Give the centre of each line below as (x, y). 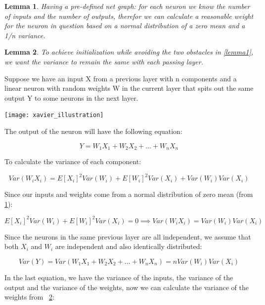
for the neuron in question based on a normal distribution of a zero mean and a (125, 26)
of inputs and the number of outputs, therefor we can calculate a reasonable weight (129, 16)
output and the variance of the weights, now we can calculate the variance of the (127, 287)
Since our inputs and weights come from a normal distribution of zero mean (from (129, 194)
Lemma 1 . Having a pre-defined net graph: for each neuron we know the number (127, 6)
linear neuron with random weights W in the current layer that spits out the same (129, 88)
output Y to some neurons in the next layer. (71, 97)
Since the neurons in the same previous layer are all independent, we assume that (128, 236)
